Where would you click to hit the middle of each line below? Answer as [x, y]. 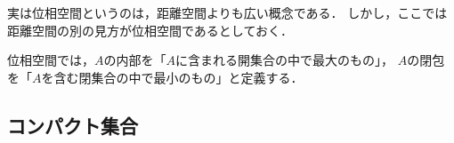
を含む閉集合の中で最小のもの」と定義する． [172, 77]
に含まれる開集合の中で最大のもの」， [284, 60]
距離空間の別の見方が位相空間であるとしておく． [150, 30]
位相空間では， [51, 60]
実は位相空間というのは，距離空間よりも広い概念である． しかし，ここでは [227, 12]
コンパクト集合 [73, 125]
